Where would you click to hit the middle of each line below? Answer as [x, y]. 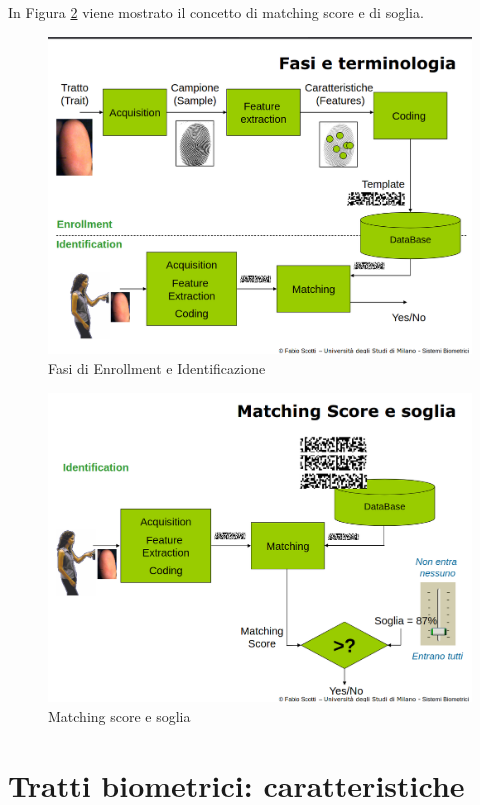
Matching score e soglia [119, 715]
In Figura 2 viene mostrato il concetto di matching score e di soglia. [216, 12]
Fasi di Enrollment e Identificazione [157, 368]
